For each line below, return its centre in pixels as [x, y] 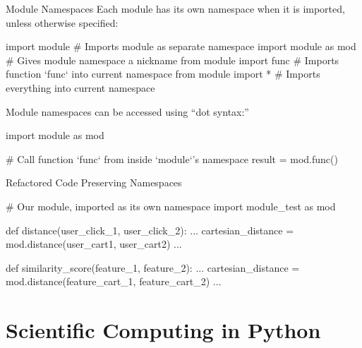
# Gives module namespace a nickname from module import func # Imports [173, 60]
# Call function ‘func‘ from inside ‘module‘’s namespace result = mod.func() [172, 158]
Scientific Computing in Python [163, 330]
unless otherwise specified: [62, 22]
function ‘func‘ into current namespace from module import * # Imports [163, 74]
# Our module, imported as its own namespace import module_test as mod [171, 206]
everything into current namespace [80, 87]
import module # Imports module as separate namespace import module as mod [181, 46]
